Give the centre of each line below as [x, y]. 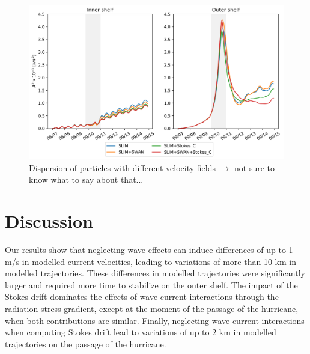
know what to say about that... [86, 179]
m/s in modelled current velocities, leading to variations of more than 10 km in [150, 261]
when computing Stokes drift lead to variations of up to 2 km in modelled [141, 332]
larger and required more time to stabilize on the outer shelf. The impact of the [151, 285]
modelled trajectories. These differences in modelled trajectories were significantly [155, 273]
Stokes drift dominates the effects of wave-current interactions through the [142, 297]
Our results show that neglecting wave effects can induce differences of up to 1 [149, 250]
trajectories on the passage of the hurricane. [86, 343]
